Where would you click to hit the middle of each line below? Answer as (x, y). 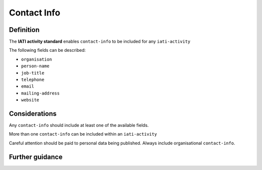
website (30, 100)
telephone (33, 80)
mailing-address (41, 93)
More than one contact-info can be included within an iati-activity (83, 134)
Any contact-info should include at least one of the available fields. (79, 125)
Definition (24, 30)
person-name (35, 66)
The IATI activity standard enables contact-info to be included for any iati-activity (100, 42)
